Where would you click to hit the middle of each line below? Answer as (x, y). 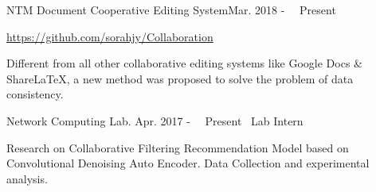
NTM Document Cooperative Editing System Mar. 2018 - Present (171, 10)
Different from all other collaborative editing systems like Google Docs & (184, 63)
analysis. (27, 178)
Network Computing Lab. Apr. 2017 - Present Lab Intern (155, 120)
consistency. (35, 94)
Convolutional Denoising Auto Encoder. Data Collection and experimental (188, 163)
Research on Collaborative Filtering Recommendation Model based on (178, 147)
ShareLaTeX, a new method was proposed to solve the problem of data (180, 78)
